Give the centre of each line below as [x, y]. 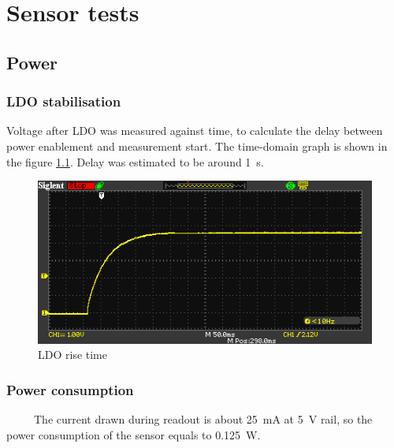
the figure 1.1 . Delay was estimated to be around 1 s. [135, 161]
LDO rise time [72, 355]
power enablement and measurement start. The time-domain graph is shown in [197, 146]
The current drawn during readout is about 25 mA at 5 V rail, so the [203, 419]
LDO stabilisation [64, 101]
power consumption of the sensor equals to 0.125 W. [134, 434]
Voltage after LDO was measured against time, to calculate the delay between [195, 131]
